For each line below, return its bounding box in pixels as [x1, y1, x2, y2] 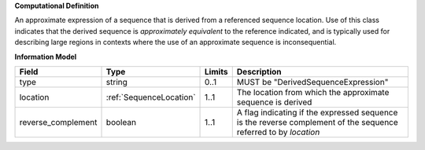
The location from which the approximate [236, 86, 390, 97]
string [105, 76, 128, 87]
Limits [205, 66, 228, 77]
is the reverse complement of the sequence [236, 116, 399, 127]
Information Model [14, 52, 77, 61]
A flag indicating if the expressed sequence [236, 107, 398, 118]
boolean [105, 116, 137, 127]
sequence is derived [236, 97, 312, 108]
